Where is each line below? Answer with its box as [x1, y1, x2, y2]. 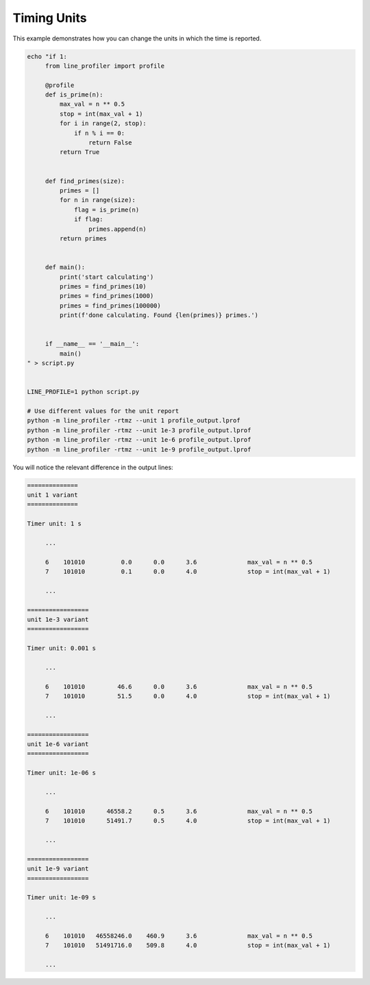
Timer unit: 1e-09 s [27, 894, 96, 901]
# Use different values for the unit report [27, 407, 180, 414]
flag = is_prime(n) [74, 205, 140, 214]
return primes [59, 234, 108, 242]
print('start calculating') [59, 273, 154, 281]
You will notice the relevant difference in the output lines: [12, 463, 174, 471]
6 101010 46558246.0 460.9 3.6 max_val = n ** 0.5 [45, 932, 313, 940]
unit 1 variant [27, 490, 78, 499]
